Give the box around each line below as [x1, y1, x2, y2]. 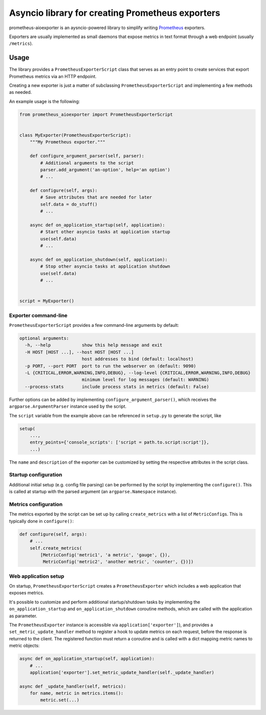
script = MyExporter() [19, 298, 74, 304]
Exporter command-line [9, 312, 67, 318]
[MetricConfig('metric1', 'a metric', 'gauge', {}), [40, 552, 170, 557]
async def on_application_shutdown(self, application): [30, 257, 168, 262]
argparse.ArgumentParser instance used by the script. [9, 403, 127, 409]
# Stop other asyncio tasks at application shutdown [40, 264, 170, 269]
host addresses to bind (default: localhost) [81, 356, 194, 362]
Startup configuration [9, 472, 63, 478]
